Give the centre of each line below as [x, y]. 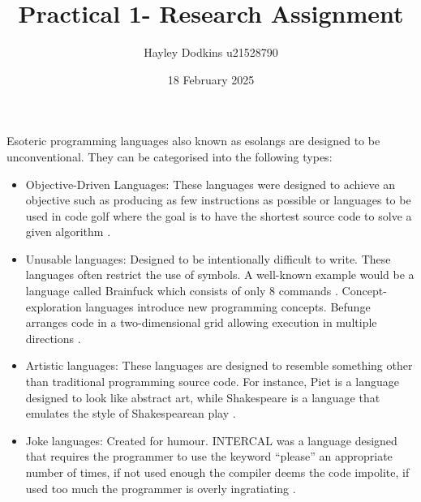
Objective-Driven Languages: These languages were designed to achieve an [210, 184]
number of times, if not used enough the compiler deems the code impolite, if [217, 472]
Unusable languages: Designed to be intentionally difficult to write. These [208, 258]
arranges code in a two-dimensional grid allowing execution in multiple [201, 322]
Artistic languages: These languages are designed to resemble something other [219, 365]
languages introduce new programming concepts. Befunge [228, 306]
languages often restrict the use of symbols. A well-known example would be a [220, 275]
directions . [53, 338]
